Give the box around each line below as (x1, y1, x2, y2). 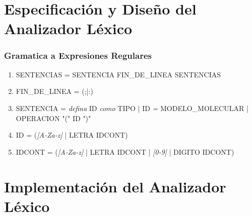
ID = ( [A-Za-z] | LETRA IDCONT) (16, 130, 128, 140)
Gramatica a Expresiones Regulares (4, 49, 152, 62)
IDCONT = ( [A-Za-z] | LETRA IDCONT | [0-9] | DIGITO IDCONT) (16, 146, 234, 157)
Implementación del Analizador (4, 176, 226, 196)
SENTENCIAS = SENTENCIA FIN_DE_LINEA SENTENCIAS (16, 69, 221, 79)
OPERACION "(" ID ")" (16, 113, 91, 123)
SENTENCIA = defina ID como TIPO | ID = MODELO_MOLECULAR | (16, 102, 248, 113)
